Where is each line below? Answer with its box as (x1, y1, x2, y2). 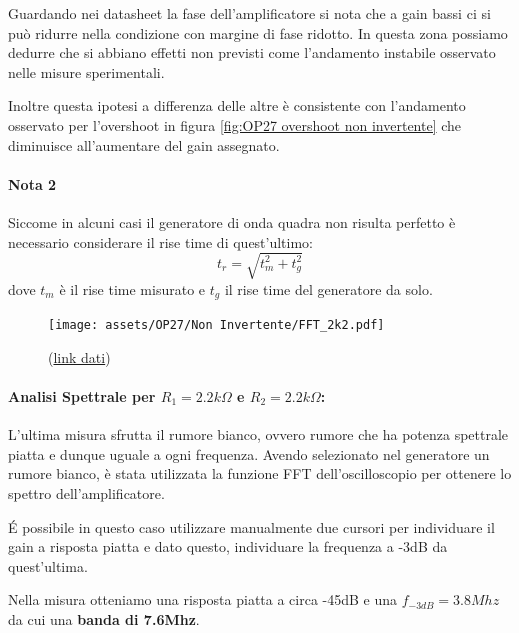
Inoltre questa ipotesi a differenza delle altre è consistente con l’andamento (8, 95, 466, 116)
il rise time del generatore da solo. (224, 278, 433, 299)
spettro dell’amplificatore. (8, 482, 165, 503)
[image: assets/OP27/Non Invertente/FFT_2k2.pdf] (48, 318, 385, 333)
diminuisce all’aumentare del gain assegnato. (8, 134, 280, 155)
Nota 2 (8, 173, 57, 194)
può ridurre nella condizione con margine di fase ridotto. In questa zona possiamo (8, 22, 508, 43)
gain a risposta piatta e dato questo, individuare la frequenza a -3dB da (8, 536, 448, 557)
